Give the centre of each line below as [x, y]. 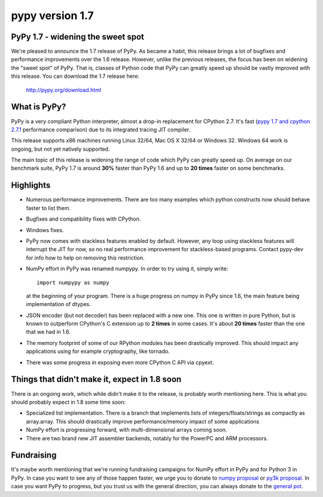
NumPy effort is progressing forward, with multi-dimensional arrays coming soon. [127, 430]
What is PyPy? [39, 107]
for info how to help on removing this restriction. [85, 258]
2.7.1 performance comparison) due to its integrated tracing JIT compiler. [101, 129]
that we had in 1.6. [48, 332]
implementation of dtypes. [58, 304]
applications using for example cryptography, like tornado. [98, 351]
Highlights [31, 185]
